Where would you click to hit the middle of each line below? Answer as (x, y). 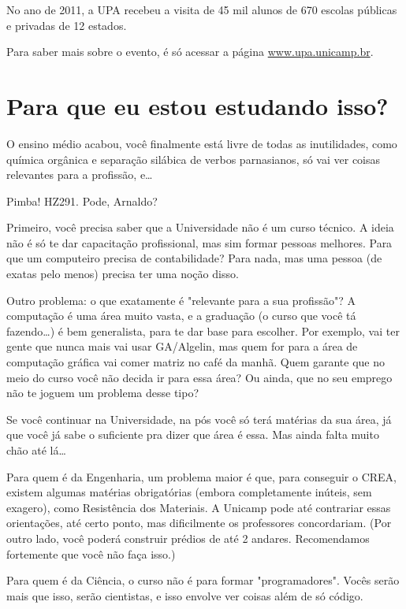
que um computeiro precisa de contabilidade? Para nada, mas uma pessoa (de (194, 258)
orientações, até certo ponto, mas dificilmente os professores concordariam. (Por (199, 523)
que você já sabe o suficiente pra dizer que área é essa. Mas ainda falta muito (193, 434)
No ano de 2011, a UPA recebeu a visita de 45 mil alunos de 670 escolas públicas (202, 9)
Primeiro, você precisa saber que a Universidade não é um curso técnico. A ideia (200, 227)
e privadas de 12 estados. (67, 25)
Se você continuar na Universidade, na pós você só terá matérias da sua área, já (199, 419)
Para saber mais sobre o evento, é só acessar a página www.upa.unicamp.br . (190, 52)
